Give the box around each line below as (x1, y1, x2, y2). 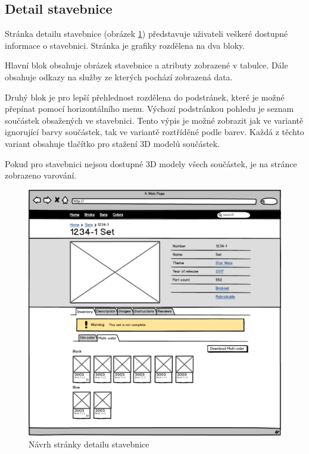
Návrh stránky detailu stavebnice (29, 437, 149, 450)
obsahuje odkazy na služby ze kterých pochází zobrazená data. (5, 70, 233, 83)
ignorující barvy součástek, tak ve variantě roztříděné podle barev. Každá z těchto (5, 126, 304, 138)
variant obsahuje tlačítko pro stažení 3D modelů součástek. (5, 137, 220, 149)
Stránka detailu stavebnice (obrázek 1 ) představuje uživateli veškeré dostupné (5, 27, 288, 40)
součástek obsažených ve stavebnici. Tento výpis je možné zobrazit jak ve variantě (5, 114, 304, 126)
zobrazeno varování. (5, 169, 77, 181)
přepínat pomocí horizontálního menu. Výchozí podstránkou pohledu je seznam (5, 102, 294, 115)
